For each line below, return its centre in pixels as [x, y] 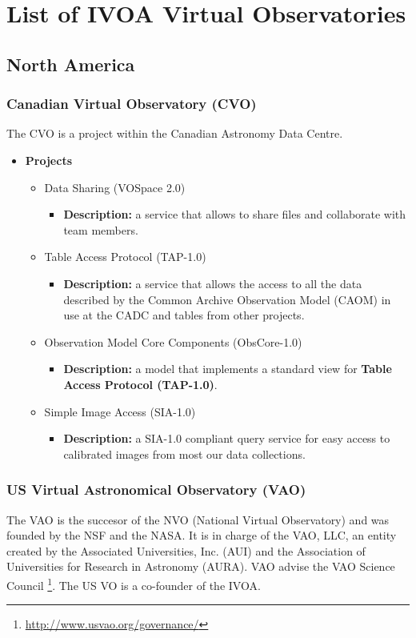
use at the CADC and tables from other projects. [184, 315]
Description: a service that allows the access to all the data [213, 283]
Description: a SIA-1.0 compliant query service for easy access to [227, 438]
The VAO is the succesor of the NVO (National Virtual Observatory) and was [198, 519]
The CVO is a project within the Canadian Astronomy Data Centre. [175, 133]
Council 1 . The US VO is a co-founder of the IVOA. [134, 584]
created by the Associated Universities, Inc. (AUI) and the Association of [186, 550]
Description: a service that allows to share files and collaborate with [235, 214]
